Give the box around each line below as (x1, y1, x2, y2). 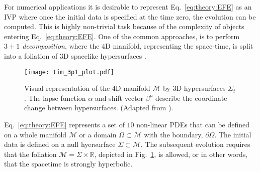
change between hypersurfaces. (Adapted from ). (24, 102, 174, 113)
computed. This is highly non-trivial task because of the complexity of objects (4, 21, 244, 32)
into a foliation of (4, 50, 58, 61)
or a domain (79, 129, 117, 139)
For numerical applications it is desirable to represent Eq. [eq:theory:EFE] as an (4, 2, 252, 12)
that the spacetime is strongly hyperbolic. (4, 158, 133, 169)
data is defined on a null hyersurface (4, 139, 116, 149)
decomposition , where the (22, 41, 100, 51)
